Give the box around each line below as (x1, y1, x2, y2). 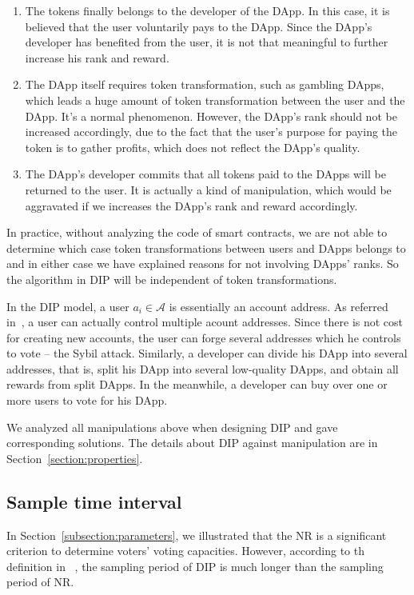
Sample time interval (6, 489, 182, 513)
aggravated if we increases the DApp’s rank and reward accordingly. (25, 197, 358, 214)
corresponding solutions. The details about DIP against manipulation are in (6, 434, 378, 451)
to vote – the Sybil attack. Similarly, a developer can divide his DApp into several (6, 345, 408, 361)
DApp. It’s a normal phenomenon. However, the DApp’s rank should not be (25, 107, 397, 124)
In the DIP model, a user (6, 297, 129, 314)
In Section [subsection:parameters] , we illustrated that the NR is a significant (6, 526, 387, 543)
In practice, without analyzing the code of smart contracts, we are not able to (6, 224, 388, 241)
